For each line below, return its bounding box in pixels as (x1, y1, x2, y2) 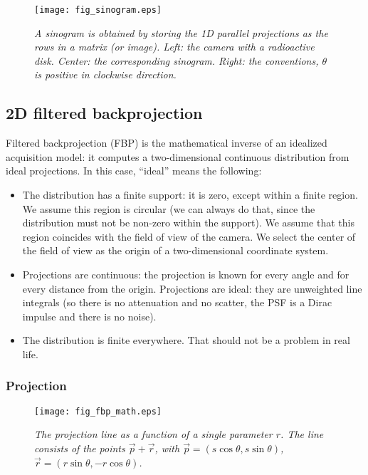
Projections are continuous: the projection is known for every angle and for (22, 266, 349, 281)
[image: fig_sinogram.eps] (34, 5, 162, 15)
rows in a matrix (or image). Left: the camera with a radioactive (34, 39, 315, 54)
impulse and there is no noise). (22, 308, 157, 323)
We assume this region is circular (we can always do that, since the (22, 201, 315, 216)
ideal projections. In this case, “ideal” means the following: (6, 163, 262, 178)
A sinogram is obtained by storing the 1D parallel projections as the (34, 25, 328, 40)
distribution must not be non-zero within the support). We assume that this (22, 215, 354, 230)
